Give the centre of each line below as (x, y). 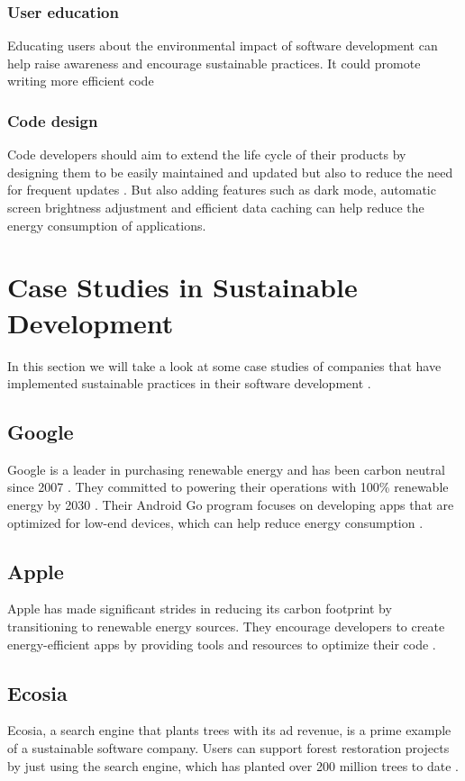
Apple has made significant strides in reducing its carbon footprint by (200, 608)
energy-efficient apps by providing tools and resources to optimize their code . (222, 644)
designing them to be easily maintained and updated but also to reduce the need (230, 172)
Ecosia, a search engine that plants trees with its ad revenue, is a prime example (229, 730)
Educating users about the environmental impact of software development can (223, 45)
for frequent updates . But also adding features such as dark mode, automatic (222, 190)
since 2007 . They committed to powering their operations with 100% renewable (228, 487)
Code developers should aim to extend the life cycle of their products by (207, 154)
